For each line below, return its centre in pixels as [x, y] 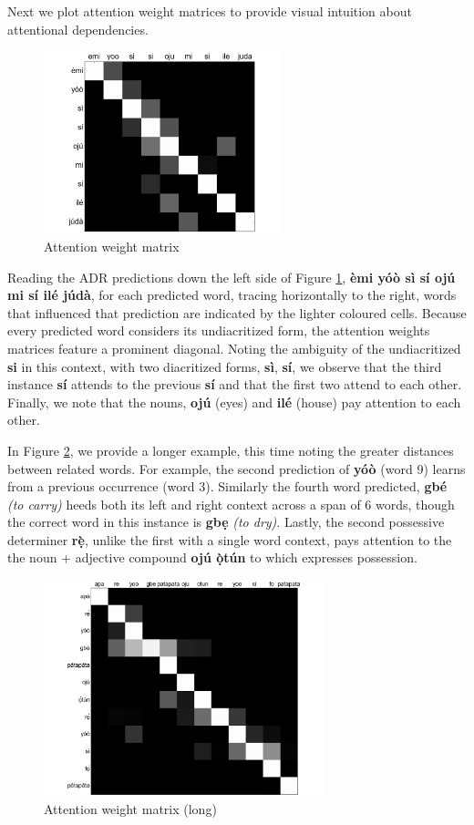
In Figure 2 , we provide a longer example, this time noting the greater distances [231, 450]
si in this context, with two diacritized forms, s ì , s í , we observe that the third [225, 366]
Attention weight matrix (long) [130, 808]
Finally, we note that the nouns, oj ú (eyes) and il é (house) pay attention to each [234, 402]
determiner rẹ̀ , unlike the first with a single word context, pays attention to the [230, 539]
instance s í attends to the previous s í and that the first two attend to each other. [235, 384]
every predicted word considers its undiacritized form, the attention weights [219, 330]
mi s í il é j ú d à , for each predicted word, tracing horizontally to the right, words [232, 295]
